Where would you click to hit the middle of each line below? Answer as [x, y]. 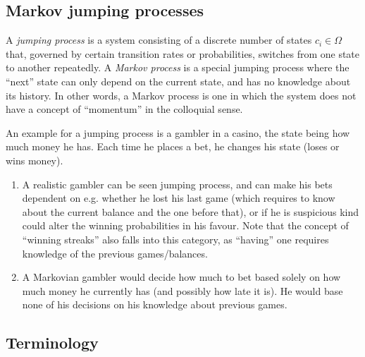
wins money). [35, 160]
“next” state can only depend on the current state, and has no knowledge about [178, 81]
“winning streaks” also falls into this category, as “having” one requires [175, 239]
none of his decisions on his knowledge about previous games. [155, 304]
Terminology [52, 343]
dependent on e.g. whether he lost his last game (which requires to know [179, 198]
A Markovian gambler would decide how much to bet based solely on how [181, 277]
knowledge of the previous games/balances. [115, 253]
